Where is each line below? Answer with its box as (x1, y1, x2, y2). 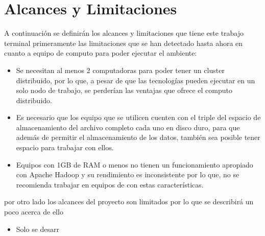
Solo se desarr (16, 223, 60, 234)
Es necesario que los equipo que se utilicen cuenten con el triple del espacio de (16, 112, 261, 123)
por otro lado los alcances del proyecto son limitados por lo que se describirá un (4, 196, 254, 207)
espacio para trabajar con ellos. (16, 142, 114, 153)
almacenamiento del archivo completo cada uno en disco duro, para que (16, 122, 240, 132)
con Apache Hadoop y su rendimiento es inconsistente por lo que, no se (16, 169, 239, 180)
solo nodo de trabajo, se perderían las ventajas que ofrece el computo (16, 85, 232, 96)
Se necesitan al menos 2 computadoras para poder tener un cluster (16, 64, 225, 75)
